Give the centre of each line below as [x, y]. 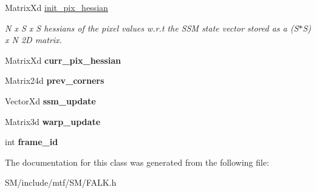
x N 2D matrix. [33, 40]
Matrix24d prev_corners [55, 80]
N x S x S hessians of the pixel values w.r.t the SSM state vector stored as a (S [152, 28]
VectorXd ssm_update [50, 100]
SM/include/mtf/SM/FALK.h [61, 182]
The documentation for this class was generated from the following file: [137, 162]
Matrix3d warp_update [53, 121]
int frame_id [32, 142]
